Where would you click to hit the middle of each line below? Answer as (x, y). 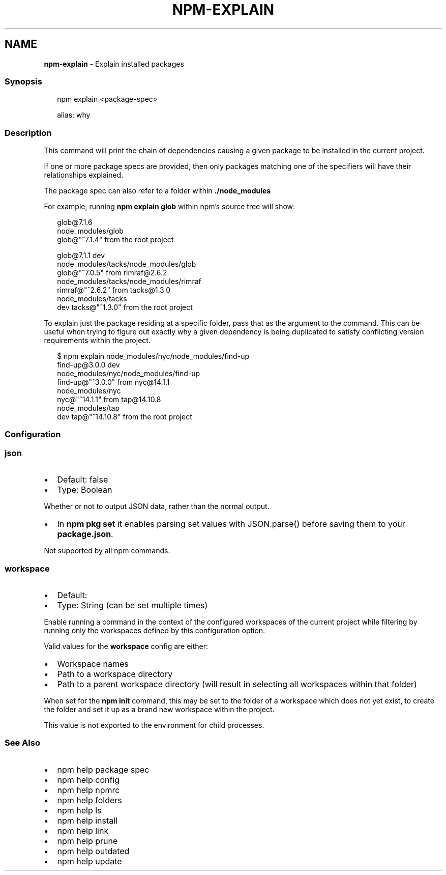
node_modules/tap (88, 408)
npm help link (83, 830)
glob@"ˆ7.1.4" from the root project (115, 240)
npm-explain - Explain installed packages (114, 64)
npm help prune (87, 841)
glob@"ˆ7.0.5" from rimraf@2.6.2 (112, 273)
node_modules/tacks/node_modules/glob (127, 264)
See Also (22, 743)
